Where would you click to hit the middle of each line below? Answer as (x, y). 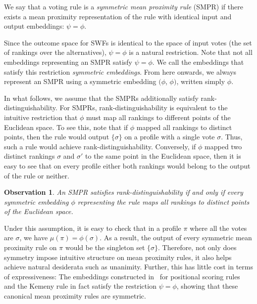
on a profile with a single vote (170, 137)
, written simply (201, 81)
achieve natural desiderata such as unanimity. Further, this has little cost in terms (128, 267)
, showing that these (207, 286)
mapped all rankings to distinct (184, 127)
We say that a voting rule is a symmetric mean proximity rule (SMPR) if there (124, 6)
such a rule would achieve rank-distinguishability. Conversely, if (100, 146)
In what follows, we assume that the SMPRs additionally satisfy (101, 98)
